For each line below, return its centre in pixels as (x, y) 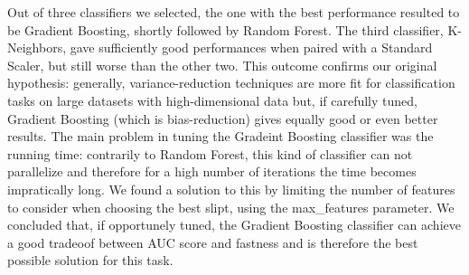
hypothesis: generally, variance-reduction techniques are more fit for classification (231, 83)
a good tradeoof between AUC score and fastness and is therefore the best (213, 242)
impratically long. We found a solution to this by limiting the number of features (231, 189)
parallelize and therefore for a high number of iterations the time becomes (212, 171)
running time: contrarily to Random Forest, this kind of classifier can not (210, 153)
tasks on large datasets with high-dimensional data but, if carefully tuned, (212, 100)
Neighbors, (37, 47)
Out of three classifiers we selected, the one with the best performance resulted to (234, 12)
